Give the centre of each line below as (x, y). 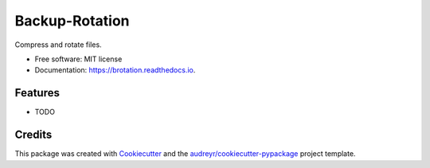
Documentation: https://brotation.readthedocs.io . (115, 70)
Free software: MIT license (78, 59)
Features (37, 93)
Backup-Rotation (72, 21)
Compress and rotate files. (59, 45)
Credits (33, 135)
